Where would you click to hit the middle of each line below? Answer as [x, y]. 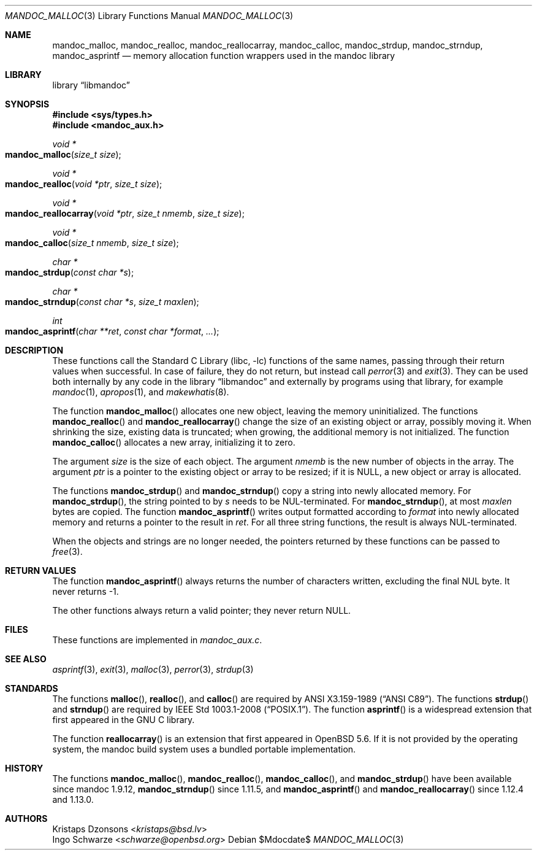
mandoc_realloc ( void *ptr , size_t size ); [84, 184]
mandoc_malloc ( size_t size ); [63, 154]
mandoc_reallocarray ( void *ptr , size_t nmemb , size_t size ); [125, 213]
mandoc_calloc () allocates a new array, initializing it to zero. [174, 442]
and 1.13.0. [73, 799]
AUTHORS [26, 818]
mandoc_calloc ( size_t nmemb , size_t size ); [92, 243]
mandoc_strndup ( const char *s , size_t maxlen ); [102, 302]
